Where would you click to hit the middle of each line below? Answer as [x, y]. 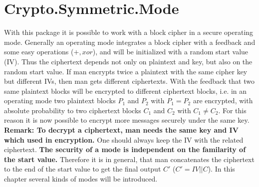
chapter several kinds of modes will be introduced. [81, 179]
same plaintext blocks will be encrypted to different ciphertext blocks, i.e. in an [126, 91]
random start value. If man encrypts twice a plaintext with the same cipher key [126, 71]
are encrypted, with [223, 100]
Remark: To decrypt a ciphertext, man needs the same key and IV [121, 130]
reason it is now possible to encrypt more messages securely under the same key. [127, 120]
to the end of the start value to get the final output [83, 169]
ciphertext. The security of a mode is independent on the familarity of [125, 149]
